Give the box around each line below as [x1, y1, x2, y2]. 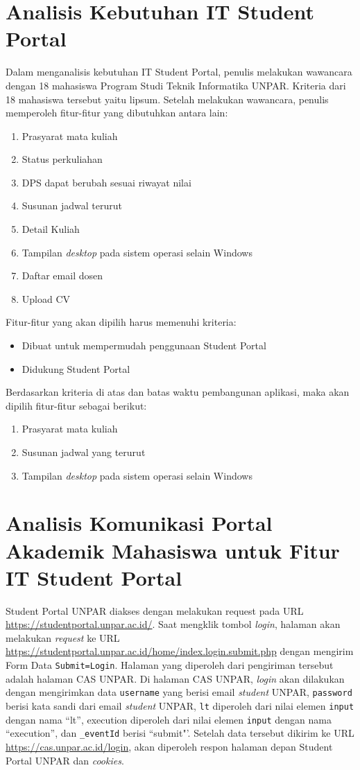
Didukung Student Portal [22, 361, 130, 376]
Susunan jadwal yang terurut [22, 445, 146, 459]
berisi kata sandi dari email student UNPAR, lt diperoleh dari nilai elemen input [6, 698, 354, 712]
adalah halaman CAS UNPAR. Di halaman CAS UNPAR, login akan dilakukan [6, 671, 345, 685]
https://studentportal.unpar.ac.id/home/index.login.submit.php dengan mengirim [6, 644, 354, 658]
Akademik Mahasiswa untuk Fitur [6, 536, 340, 564]
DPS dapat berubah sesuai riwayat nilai [22, 175, 191, 189]
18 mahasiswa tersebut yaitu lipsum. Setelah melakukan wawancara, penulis [6, 91, 329, 106]
